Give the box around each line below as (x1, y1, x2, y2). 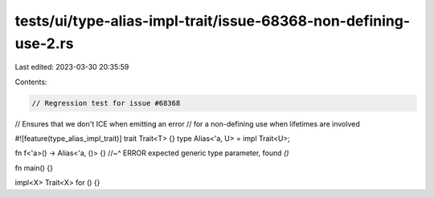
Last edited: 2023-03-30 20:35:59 (14, 62, 129, 72)
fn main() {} (14, 163, 54, 172)
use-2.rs (14, 34, 74, 52)
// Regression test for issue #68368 (31, 98, 181, 107)
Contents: (14, 77, 47, 86)
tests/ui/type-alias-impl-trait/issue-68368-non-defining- (14, 12, 410, 30)
